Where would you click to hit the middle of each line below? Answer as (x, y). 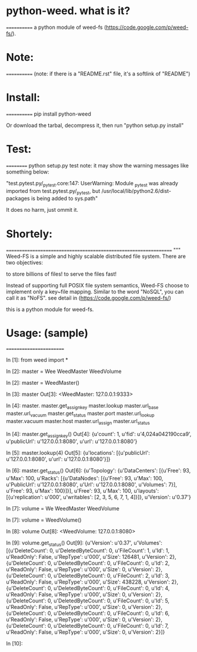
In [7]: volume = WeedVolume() (44, 520)
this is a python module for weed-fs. (50, 309)
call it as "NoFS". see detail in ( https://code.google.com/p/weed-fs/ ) (89, 298)
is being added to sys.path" (65, 198)
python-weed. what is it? (68, 11)
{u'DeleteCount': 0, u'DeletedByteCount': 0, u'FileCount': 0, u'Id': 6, (88, 613)
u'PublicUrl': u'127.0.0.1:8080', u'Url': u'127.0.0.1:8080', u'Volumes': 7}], (92, 484)
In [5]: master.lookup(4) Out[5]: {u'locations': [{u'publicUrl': (78, 453)
